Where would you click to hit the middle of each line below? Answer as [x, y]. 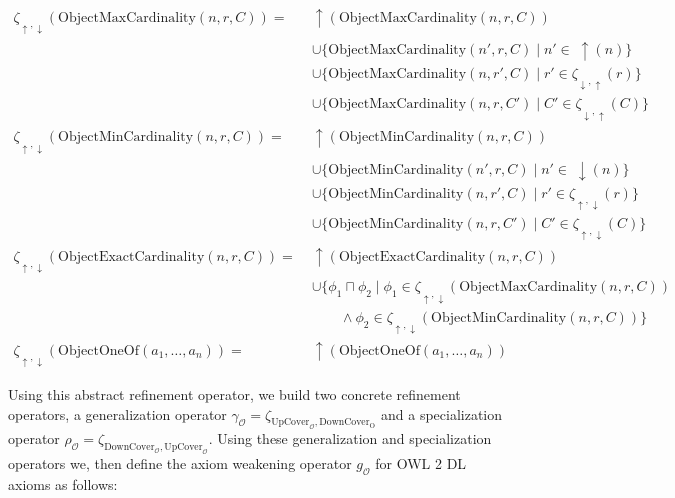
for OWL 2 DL [421, 463]
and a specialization [442, 413]
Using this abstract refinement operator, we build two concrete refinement [234, 393]
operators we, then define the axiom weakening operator [180, 463]
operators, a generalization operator [117, 413]
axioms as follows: [63, 483]
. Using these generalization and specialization [350, 438]
